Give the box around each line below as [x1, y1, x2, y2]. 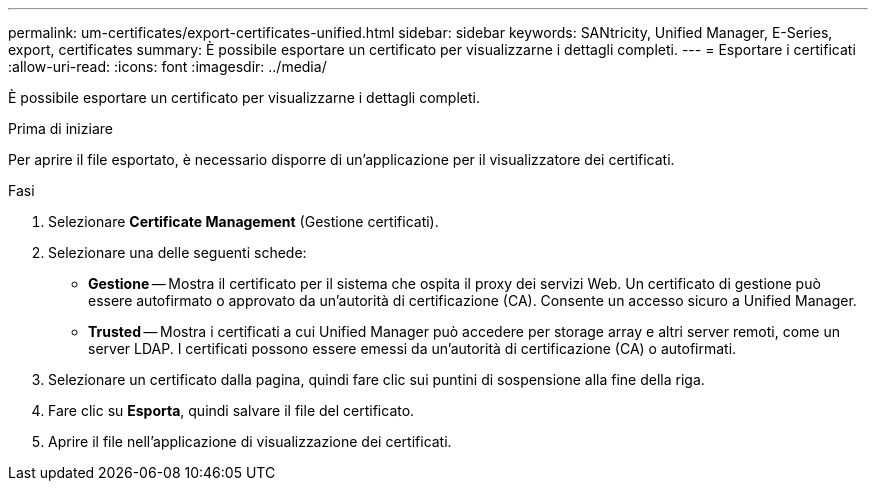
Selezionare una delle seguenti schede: [48, 244, 307, 261]
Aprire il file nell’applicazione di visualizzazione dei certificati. [48, 433, 452, 450]
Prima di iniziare [8, 120, 113, 137]
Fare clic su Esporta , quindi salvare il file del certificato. [48, 402, 415, 419]
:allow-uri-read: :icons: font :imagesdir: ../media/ [8, 58, 327, 75]
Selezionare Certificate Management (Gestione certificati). [48, 213, 439, 230]
